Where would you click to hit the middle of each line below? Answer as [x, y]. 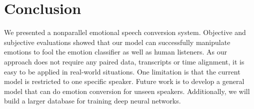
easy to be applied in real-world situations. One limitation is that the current [122, 71]
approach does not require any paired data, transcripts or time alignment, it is [124, 61]
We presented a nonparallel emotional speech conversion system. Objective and [125, 32]
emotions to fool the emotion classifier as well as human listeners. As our [115, 52]
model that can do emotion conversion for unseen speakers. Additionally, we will [127, 91]
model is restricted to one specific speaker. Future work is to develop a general [124, 81]
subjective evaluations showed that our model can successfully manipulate [117, 42]
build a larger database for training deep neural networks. [92, 101]
